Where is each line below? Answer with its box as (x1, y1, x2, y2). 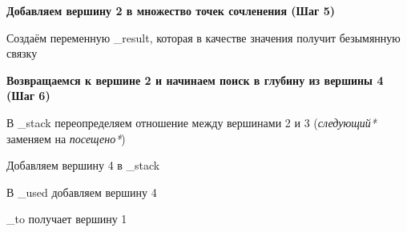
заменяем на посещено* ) (6, 130, 126, 146)
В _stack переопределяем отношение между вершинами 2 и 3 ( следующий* (6, 114, 377, 130)
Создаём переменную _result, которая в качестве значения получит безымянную (6, 29, 401, 46)
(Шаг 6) (6, 87, 50, 104)
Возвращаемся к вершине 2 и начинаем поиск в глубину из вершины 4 (6, 71, 384, 88)
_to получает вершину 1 (6, 210, 127, 227)
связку (6, 45, 38, 62)
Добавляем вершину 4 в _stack (6, 157, 160, 174)
